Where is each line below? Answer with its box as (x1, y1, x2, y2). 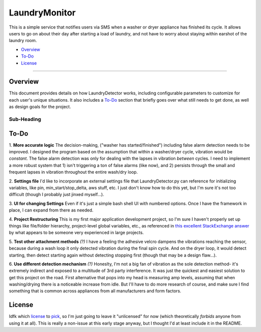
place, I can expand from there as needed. (9, 207, 94, 213)
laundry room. (9, 38, 37, 44)
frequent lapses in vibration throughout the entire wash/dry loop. (9, 169, 138, 175)
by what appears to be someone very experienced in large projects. (9, 230, 144, 236)
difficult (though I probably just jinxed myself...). (9, 192, 104, 197)
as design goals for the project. (9, 104, 71, 110)
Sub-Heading (9, 116, 41, 122)
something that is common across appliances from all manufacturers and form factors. (9, 288, 181, 294)
